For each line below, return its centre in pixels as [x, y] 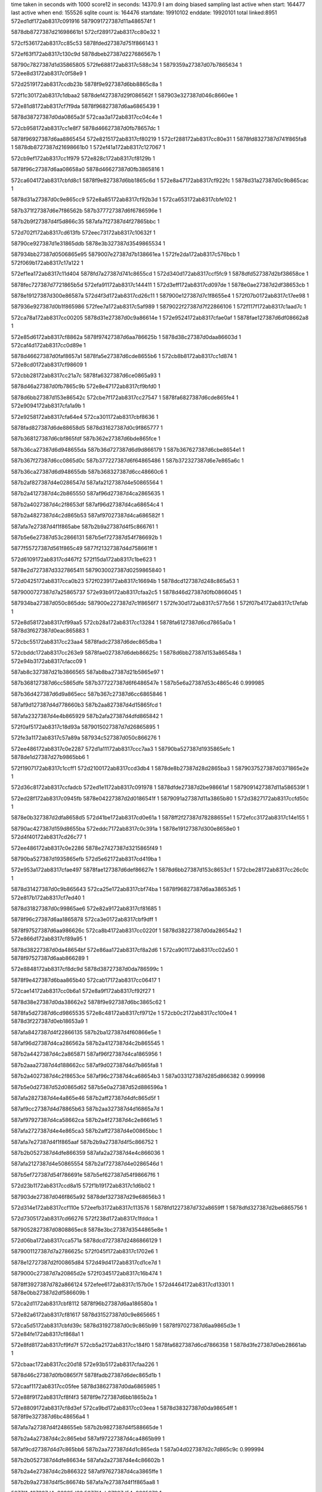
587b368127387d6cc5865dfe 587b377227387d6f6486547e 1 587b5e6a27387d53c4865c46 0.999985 [138, 683]
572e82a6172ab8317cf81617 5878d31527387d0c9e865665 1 [85, 1314]
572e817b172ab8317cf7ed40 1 [48, 898]
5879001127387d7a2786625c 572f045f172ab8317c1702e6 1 [84, 1251]
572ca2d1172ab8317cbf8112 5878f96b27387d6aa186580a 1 [84, 1303]
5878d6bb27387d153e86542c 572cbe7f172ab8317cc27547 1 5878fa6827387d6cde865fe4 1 [125, 397]
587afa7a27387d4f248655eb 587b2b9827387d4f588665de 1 [86, 1428]
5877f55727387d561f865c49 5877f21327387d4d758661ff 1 [84, 548]
